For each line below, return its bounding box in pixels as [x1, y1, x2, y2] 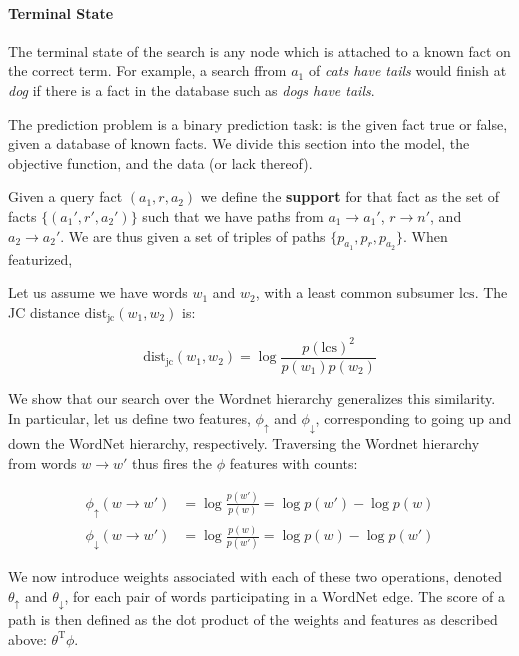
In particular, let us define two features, [8, 407, 251, 428]
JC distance [8, 301, 80, 322]
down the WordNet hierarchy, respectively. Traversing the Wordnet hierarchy [8, 433, 480, 454]
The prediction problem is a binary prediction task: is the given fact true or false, [8, 113, 508, 134]
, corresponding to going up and [315, 407, 512, 428]
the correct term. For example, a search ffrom [8, 60, 287, 81]
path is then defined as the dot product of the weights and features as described [8, 609, 498, 630]
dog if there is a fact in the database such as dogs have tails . [8, 79, 375, 100]
